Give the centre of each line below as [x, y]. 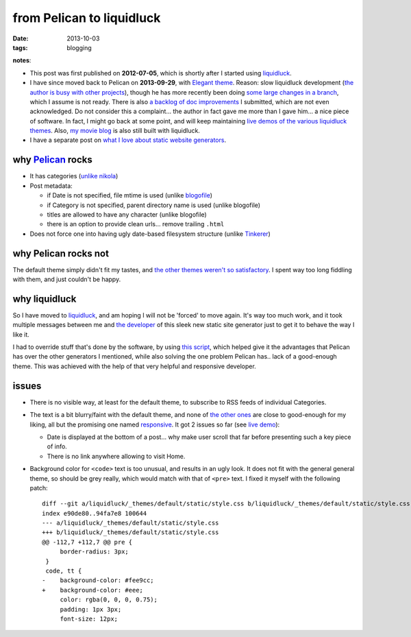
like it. [21, 334]
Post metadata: [51, 186]
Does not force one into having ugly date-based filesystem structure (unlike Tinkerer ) [150, 234]
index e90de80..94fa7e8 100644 [95, 513]
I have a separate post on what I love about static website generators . [128, 140]
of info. [57, 446]
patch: [39, 488]
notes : [22, 60]
